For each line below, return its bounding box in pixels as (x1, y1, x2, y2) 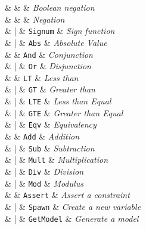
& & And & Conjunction (5, 48, 93, 60)
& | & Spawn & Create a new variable (5, 200, 141, 213)
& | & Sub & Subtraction (5, 141, 95, 154)
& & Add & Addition (5, 130, 80, 143)
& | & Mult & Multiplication (5, 153, 108, 166)
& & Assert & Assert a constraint (5, 188, 130, 201)
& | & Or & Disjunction (5, 60, 91, 72)
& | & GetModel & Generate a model (5, 212, 139, 224)
